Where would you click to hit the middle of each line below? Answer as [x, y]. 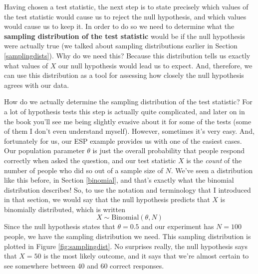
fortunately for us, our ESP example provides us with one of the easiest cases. [123, 140]
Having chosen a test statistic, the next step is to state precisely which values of [126, 6]
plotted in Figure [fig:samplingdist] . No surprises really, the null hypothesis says [126, 246]
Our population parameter [44, 150]
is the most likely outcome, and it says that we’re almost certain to [146, 256]
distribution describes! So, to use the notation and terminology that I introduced [128, 189]
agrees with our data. [37, 85]
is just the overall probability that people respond [168, 150]
